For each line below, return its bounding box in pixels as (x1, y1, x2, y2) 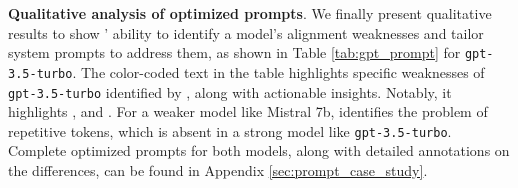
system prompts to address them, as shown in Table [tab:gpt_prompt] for (8, 42, 461, 63)
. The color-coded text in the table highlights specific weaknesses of (72, 61, 485, 82)
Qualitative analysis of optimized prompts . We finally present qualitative (8, 3, 492, 23)
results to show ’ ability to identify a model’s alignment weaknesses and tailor (8, 22, 484, 43)
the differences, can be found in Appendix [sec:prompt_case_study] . (8, 160, 428, 180)
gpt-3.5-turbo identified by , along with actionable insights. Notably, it (8, 81, 452, 102)
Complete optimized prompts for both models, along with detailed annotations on (8, 140, 510, 161)
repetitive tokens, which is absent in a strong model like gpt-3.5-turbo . (8, 120, 452, 141)
